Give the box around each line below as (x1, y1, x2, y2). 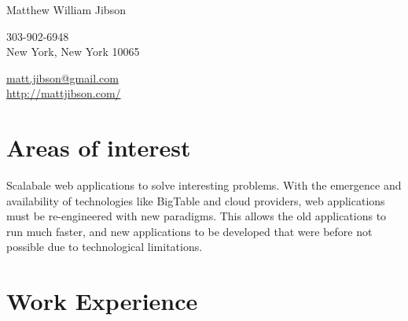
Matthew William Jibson (6, 2, 126, 17)
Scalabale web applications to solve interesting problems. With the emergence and (6, 177, 402, 194)
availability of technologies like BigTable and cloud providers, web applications (6, 192, 385, 208)
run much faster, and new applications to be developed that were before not (6, 223, 373, 239)
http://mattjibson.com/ (6, 85, 121, 101)
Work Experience (6, 285, 198, 317)
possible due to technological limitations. (6, 238, 203, 255)
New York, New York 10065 (6, 43, 140, 60)
